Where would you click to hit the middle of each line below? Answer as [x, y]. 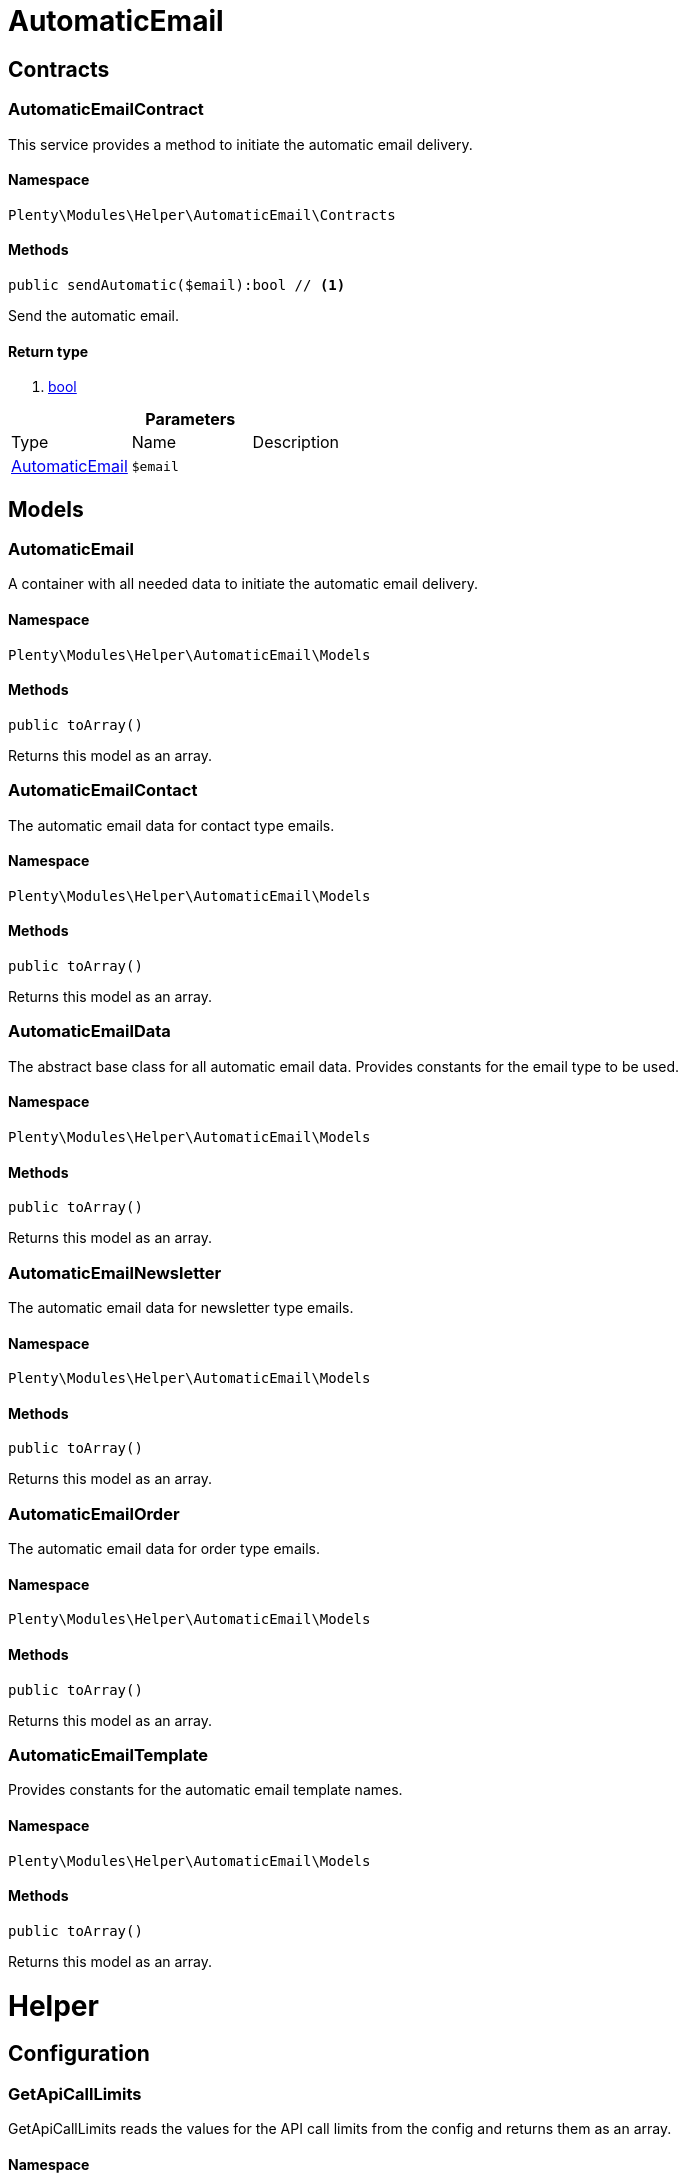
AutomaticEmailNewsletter [115, 1272]
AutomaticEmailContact [103, 790]
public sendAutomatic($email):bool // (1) [177, 284]
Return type [48, 351]
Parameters [190, 419]
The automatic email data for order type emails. [164, 1549]
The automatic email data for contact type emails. [171, 825]
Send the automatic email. [93, 315]
